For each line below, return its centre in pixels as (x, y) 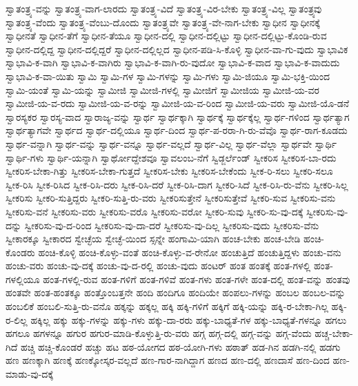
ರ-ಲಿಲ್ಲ (17, 319)
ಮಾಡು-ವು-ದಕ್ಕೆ (30, 374)
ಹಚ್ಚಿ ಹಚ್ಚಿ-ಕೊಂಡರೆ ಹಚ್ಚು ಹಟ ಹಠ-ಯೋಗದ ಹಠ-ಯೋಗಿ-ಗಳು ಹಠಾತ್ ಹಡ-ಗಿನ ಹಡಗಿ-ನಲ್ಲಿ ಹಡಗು (180, 346)
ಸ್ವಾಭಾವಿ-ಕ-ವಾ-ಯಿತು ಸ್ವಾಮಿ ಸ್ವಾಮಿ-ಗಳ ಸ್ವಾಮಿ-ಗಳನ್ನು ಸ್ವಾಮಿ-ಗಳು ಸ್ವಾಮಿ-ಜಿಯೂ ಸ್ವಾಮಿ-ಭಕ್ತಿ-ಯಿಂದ (168, 76)
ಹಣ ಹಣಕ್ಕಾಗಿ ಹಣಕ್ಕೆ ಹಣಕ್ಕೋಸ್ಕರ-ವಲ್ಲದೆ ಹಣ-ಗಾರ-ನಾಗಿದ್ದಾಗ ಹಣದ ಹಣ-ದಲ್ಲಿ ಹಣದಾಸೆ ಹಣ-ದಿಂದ (168, 360)
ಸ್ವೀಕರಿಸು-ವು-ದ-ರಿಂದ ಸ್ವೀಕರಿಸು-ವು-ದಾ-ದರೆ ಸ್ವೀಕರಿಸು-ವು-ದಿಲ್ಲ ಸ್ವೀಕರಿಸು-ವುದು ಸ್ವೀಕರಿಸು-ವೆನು (172, 225)
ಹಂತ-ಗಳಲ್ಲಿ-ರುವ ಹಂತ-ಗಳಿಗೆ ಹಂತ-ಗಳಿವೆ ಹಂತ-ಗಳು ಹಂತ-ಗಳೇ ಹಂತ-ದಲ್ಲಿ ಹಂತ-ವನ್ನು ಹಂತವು (197, 279)
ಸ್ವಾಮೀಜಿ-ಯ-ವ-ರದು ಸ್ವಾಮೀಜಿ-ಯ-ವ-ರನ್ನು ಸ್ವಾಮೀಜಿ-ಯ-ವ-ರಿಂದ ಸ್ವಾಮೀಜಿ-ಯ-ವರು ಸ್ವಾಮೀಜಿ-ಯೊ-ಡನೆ (178, 103)
